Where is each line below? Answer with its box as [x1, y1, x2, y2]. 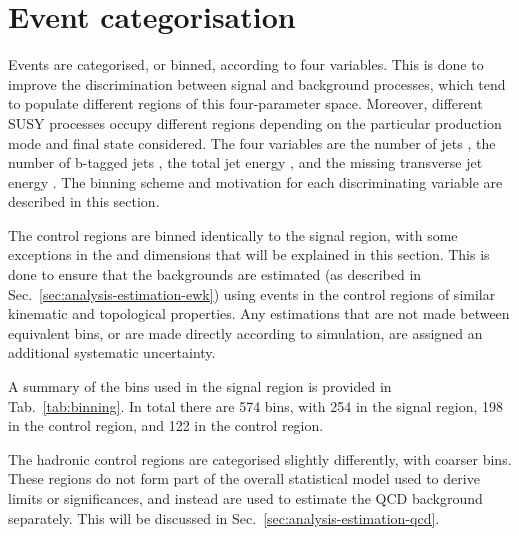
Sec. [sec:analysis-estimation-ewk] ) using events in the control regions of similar [8, 283, 496, 304]
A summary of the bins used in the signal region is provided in [8, 376, 392, 397]
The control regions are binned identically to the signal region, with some [8, 224, 458, 245]
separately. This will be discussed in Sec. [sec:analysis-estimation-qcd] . [8, 507, 440, 528]
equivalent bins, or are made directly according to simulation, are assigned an [8, 322, 483, 343]
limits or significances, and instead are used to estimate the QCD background [8, 488, 483, 508]
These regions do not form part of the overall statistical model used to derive [8, 468, 480, 489]
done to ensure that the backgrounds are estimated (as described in [8, 264, 422, 285]
